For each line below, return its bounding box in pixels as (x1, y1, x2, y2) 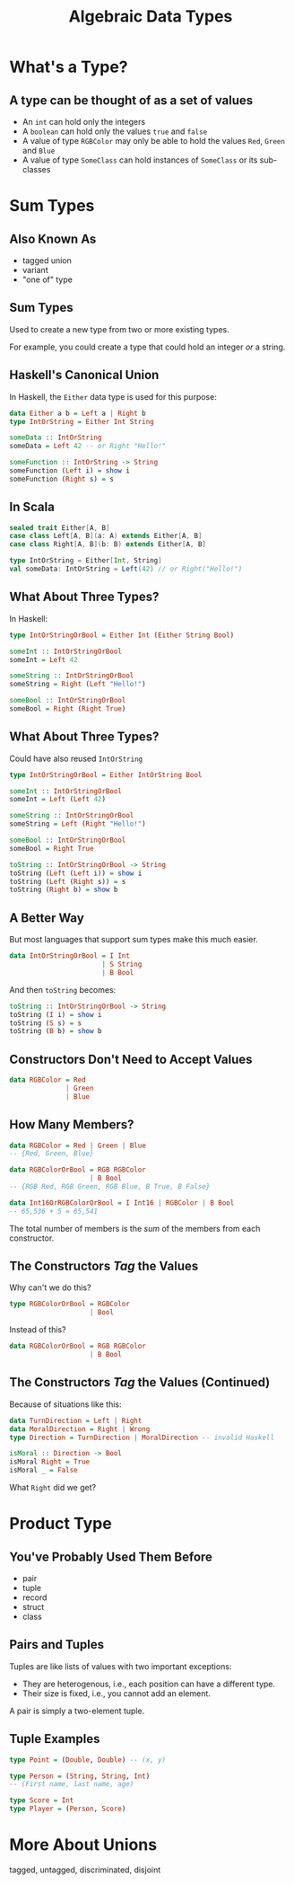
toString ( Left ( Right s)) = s (9, 877, 126, 886)
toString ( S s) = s (9, 1018, 82, 1028)
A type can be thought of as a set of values (9, 93, 254, 108)
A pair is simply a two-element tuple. (9, 1705, 145, 1716)
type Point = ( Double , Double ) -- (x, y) (9, 1755, 167, 1765)
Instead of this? (9, 1324, 66, 1335)
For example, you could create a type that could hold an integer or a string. (9, 341, 286, 352)
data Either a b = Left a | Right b (9, 409, 146, 418)
